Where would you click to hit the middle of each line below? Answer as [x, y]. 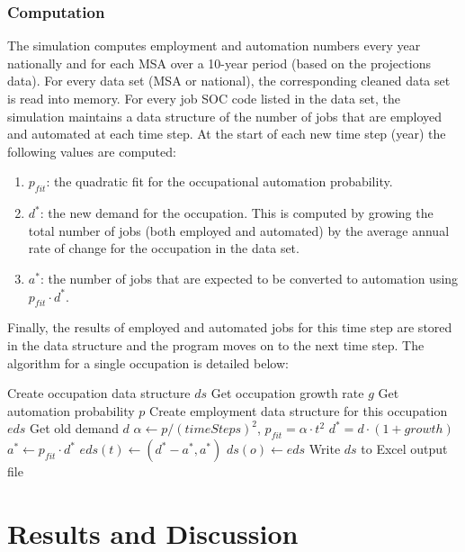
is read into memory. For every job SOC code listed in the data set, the [204, 98]
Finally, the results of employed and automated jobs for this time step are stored [230, 327]
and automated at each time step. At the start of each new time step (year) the [227, 134]
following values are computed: [92, 151]
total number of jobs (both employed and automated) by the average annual [239, 230]
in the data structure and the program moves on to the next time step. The [216, 344]
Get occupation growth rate [287, 393]
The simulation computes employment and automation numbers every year [214, 45]
